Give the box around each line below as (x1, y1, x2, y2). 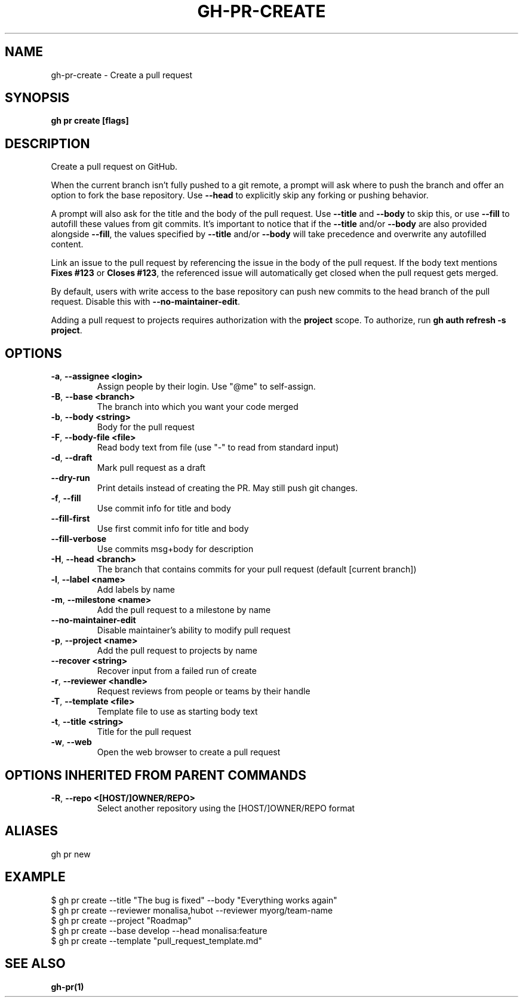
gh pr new (51, 848, 91, 859)
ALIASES (5, 823, 59, 839)
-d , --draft (51, 452, 93, 463)
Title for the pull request (97, 727, 192, 737)
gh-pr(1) (51, 981, 84, 992)
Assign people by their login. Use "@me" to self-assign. (97, 381, 316, 392)
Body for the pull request (97, 422, 195, 433)
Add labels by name (97, 584, 175, 595)
